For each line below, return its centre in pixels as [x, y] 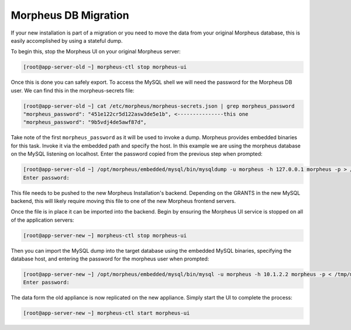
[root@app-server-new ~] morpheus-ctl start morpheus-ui [106, 313]
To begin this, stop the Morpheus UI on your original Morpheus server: [96, 51]
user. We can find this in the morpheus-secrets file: [73, 90]
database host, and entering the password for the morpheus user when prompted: [110, 259]
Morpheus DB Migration [70, 15]
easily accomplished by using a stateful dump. [67, 40]
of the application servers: [42, 220]
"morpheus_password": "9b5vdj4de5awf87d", [85, 122]
